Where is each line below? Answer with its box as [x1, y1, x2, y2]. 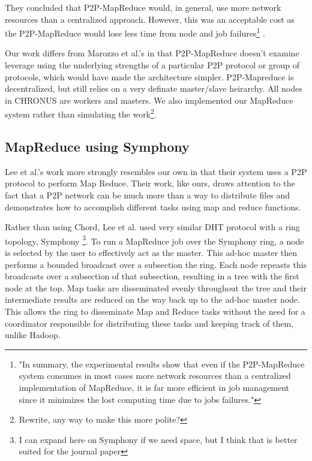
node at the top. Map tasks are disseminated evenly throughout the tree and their [5, 281, 307, 294]
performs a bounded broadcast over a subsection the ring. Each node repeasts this [5, 258, 307, 270]
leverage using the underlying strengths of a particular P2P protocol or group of [5, 59, 299, 71]
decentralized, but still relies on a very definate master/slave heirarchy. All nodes [5, 82, 302, 95]
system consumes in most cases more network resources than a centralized [19, 369, 291, 382]
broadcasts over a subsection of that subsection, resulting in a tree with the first [5, 270, 299, 282]
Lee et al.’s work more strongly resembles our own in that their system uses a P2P [5, 165, 307, 177]
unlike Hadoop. [5, 329, 61, 341]
